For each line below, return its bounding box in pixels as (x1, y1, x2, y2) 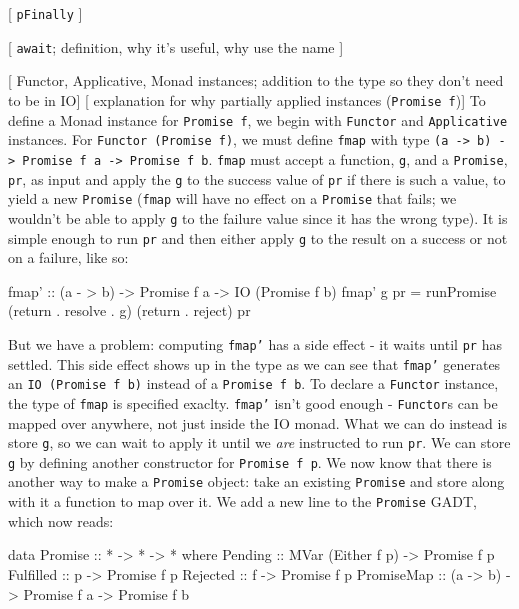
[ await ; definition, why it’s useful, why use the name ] (8, 36, 344, 57)
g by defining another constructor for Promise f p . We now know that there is (8, 451, 492, 472)
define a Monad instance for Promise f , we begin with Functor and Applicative (8, 109, 508, 130)
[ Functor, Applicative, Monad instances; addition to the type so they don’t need (8, 70, 504, 91)
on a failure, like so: (8, 247, 129, 268)
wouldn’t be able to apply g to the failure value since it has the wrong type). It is (8, 207, 508, 228)
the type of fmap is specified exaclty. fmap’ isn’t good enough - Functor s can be (8, 392, 498, 413)
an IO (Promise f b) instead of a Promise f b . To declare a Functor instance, (8, 373, 499, 394)
